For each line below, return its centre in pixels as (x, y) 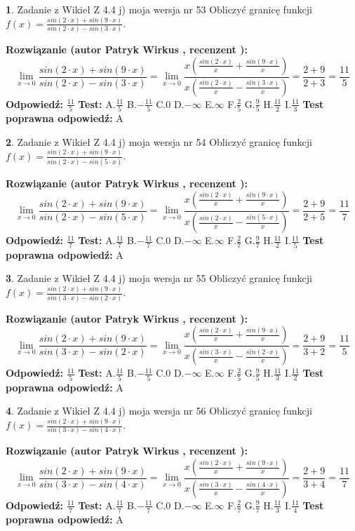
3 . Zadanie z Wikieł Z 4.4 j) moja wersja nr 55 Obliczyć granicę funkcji (159, 278)
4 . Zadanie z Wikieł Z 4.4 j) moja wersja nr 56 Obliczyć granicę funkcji (159, 411)
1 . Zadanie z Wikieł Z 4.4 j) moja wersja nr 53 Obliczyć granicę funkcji (159, 9)
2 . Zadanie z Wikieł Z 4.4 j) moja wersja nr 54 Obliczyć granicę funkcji (159, 141)
